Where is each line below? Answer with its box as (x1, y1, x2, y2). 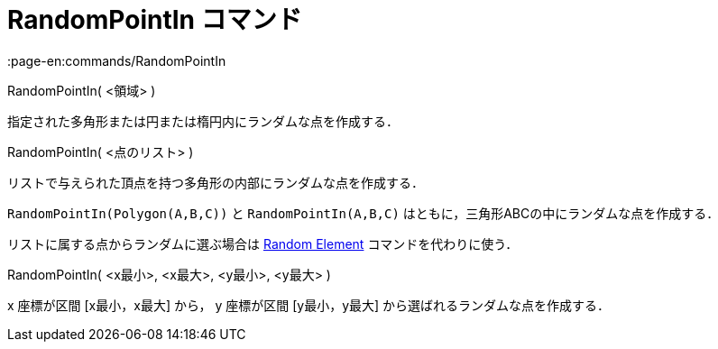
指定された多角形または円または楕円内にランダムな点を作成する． (7, 113, 399, 129)
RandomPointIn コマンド (7, 5, 302, 35)
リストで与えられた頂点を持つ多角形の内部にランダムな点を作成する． (7, 174, 424, 190)
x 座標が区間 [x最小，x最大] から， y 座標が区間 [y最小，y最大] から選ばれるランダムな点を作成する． (7, 297, 611, 313)
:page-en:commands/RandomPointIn (7, 52, 226, 69)
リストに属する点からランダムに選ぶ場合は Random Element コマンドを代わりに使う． (7, 235, 519, 252)
